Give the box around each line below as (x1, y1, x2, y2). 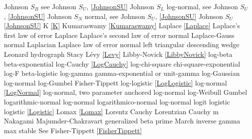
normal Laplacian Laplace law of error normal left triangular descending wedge (4, 39, 239, 50)
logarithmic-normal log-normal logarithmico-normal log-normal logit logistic (4, 96, 230, 106)
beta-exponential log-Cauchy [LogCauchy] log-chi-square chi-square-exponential (4, 58, 240, 69)
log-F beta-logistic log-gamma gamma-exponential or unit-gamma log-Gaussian (4, 68, 240, 78)
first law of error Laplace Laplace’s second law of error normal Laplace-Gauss (4, 30, 234, 40)
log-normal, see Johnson (166, 1, 238, 11)
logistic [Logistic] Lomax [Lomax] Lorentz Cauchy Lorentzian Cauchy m (4, 106, 219, 116)
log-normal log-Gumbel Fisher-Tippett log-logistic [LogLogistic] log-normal (4, 77, 227, 87)
